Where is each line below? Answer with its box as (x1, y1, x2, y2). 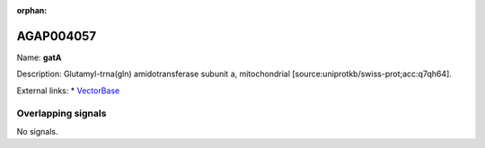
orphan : (16, 5, 48, 15)
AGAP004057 (16, 28, 97, 44)
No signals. (16, 126, 58, 136)
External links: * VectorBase (16, 85, 120, 96)
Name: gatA (16, 52, 62, 63)
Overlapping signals (16, 108, 107, 120)
